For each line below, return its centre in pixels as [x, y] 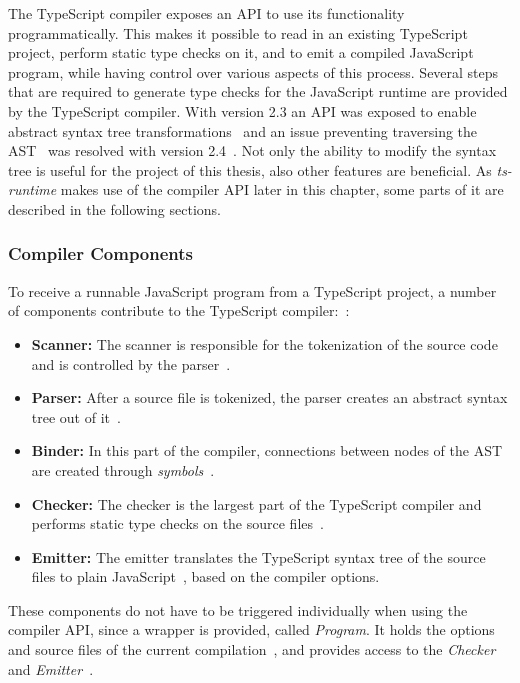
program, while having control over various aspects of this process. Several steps [253, 71]
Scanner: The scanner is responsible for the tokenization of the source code [264, 343]
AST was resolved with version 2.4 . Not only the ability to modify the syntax [252, 150]
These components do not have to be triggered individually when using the [238, 609]
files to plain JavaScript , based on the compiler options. [205, 576]
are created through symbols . [123, 469]
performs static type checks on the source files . [177, 523]
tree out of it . [76, 416]
